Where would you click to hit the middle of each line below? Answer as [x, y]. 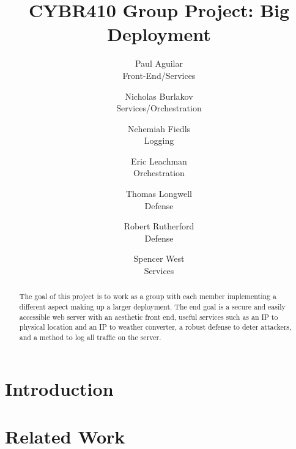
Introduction [59, 388]
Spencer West [159, 258]
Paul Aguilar [159, 63]
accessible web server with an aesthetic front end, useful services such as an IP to [149, 317]
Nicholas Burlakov [159, 96]
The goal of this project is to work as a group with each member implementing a [148, 296]
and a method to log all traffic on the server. [90, 337]
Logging [159, 140]
